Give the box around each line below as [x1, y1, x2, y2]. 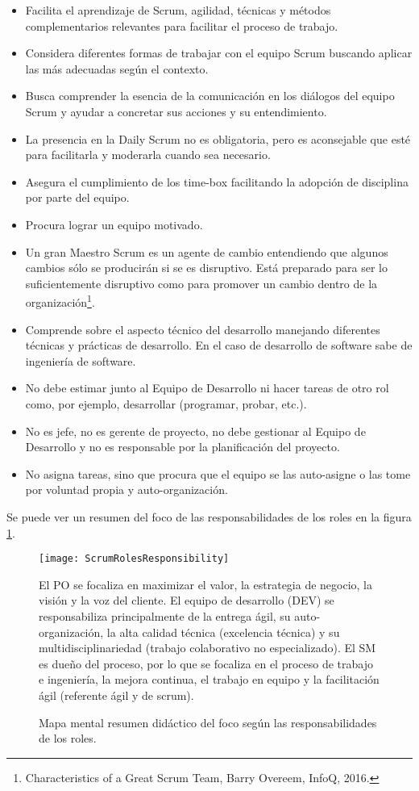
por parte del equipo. [25, 189, 130, 206]
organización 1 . [25, 291, 95, 310]
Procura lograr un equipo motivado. [25, 216, 203, 232]
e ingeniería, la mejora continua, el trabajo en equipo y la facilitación [39, 671, 380, 688]
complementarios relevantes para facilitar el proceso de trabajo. [25, 17, 338, 34]
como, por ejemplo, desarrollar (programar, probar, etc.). [25, 395, 307, 412]
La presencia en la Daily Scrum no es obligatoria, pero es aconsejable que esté [25, 130, 411, 147]
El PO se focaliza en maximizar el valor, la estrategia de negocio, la [39, 575, 373, 592]
